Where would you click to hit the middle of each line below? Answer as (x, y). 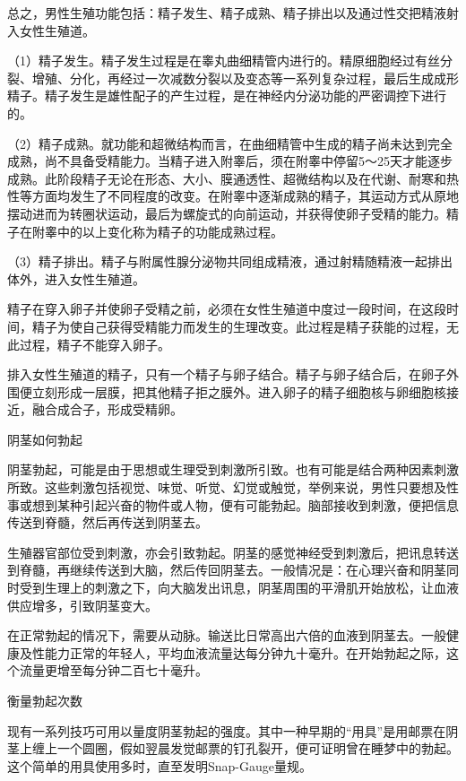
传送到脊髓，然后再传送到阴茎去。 (108, 522)
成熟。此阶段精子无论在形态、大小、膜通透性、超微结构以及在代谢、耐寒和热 (233, 178)
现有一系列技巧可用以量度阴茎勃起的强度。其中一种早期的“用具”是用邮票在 (227, 730)
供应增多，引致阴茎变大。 (82, 605)
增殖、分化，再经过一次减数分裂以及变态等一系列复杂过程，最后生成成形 (245, 78)
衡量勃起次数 (45, 700)
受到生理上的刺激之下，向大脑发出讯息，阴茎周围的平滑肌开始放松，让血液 (239, 588)
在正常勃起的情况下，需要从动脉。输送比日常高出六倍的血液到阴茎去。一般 (227, 635)
